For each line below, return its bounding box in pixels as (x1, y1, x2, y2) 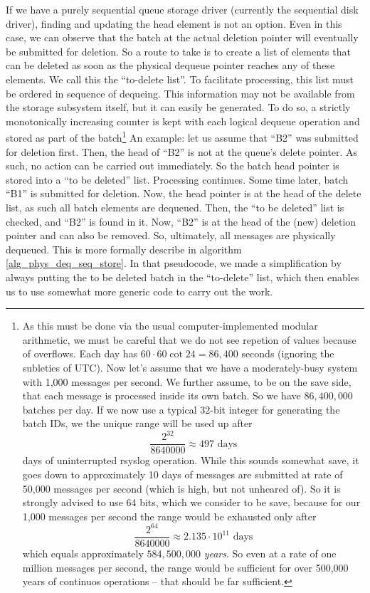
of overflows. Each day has (22, 346, 138, 361)
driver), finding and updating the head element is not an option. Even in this (6, 16, 342, 31)
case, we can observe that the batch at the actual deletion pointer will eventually (6, 30, 359, 45)
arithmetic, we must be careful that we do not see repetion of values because (22, 332, 356, 347)
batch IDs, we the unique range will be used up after (22, 416, 253, 431)
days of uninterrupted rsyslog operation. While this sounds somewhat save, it (22, 453, 359, 468)
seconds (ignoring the (241, 346, 334, 361)
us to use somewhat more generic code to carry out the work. (6, 283, 273, 298)
